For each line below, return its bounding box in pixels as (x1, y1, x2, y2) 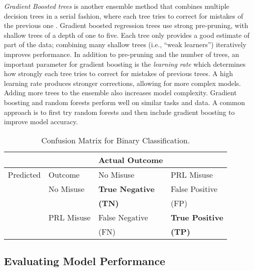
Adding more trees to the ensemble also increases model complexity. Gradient (4, 87, 237, 98)
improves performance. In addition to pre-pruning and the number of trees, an (4, 49, 239, 59)
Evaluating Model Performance (4, 253, 165, 269)
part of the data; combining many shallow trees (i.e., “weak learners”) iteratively (4, 39, 247, 50)
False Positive (171, 183, 218, 194)
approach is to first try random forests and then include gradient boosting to (4, 107, 235, 117)
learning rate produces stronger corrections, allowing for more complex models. (4, 78, 241, 88)
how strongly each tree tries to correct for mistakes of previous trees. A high (4, 68, 233, 79)
